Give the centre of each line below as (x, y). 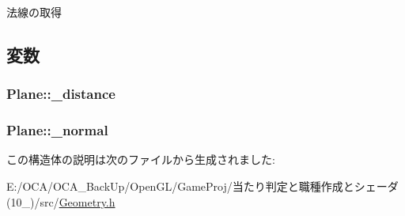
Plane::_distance (61, 94)
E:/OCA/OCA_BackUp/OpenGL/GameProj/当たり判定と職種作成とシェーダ (202, 186)
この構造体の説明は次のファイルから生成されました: (141, 159)
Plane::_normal (57, 130)
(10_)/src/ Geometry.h (61, 201)
